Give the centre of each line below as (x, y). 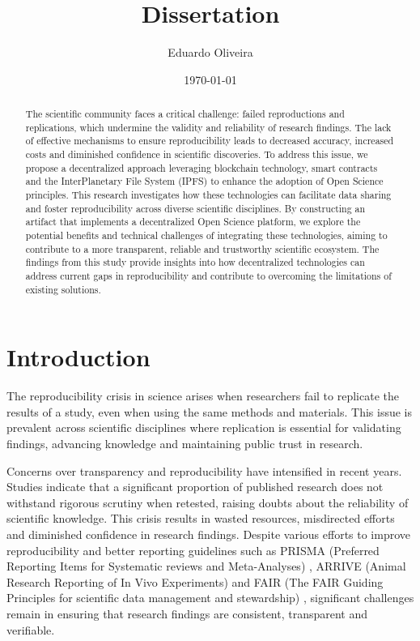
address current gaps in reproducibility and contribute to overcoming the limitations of (208, 275)
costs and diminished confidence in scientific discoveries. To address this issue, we (197, 154)
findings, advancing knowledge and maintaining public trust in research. (185, 444)
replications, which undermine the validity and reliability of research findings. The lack (208, 127)
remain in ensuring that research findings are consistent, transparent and (187, 613)
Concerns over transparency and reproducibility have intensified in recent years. (204, 470)
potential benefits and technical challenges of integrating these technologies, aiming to (206, 235)
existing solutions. (63, 289)
